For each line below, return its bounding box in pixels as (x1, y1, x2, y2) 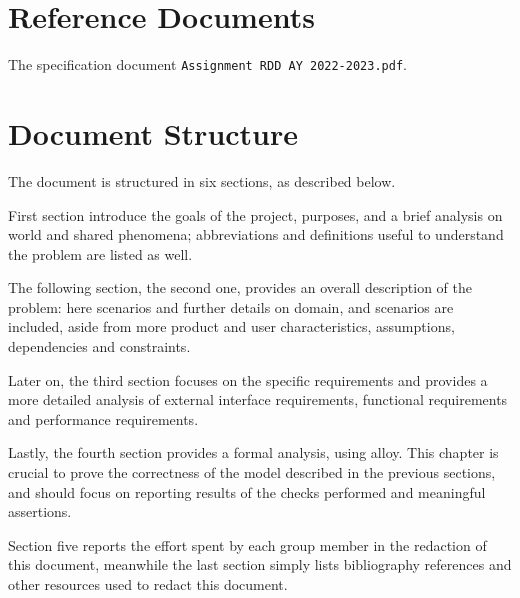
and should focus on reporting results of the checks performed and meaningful (8, 481, 486, 502)
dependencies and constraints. (8, 336, 191, 357)
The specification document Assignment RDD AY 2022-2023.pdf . (8, 54, 407, 75)
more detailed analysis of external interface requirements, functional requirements (8, 389, 508, 410)
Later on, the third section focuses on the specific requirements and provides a (8, 369, 488, 390)
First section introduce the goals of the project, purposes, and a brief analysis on (8, 204, 503, 225)
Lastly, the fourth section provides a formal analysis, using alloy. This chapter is (8, 442, 499, 463)
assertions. (8, 501, 72, 522)
